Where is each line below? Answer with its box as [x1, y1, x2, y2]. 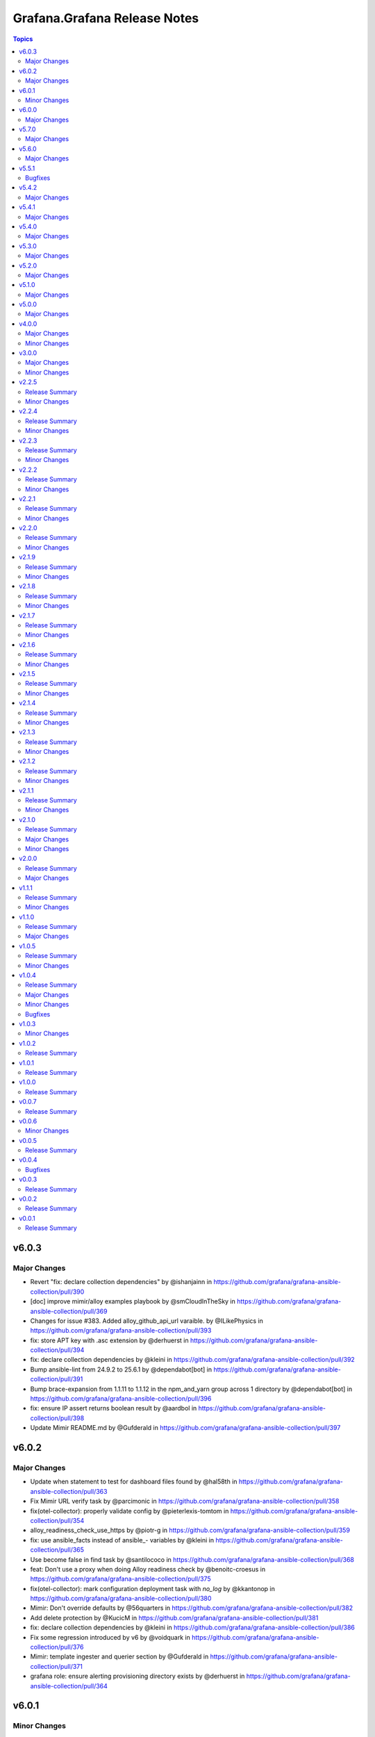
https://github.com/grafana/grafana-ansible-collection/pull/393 [30, 1326, 212, 1335]
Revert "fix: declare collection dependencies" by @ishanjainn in [30, 1278, 212, 1286]
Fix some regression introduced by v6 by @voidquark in [30, 1633, 190, 1641]
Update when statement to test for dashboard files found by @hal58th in [30, 1477, 237, 1486]
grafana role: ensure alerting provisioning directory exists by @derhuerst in [30, 1672, 245, 1681]
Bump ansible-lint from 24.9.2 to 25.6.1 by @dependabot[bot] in [30, 1365, 212, 1374]
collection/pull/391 [30, 1375, 83, 1383]
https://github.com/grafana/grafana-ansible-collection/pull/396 [30, 1394, 212, 1403]
